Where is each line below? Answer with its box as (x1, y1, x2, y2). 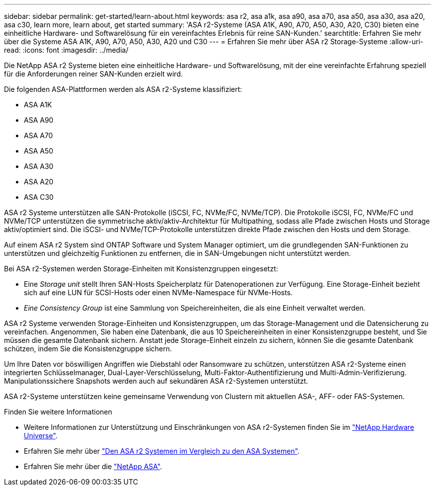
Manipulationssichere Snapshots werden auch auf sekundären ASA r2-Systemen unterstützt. (4, 377, 308, 385)
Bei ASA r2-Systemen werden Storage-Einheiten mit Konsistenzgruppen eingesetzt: (4, 264, 278, 273)
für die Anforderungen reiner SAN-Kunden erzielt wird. (4, 70, 183, 78)
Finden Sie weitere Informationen (4, 408, 112, 416)
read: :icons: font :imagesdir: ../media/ (4, 46, 129, 54)
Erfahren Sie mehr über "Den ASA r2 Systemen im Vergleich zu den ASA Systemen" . (24, 447, 300, 455)
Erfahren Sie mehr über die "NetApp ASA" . (24, 462, 162, 471)
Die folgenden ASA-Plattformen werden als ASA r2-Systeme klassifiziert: (4, 85, 242, 93)
